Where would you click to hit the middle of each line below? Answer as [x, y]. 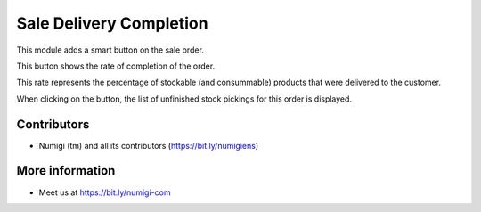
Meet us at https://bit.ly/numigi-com [105, 192]
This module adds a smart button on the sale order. [110, 50]
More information [66, 171]
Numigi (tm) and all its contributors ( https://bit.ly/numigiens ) [149, 145]
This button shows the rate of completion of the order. [116, 66]
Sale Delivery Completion [112, 23]
